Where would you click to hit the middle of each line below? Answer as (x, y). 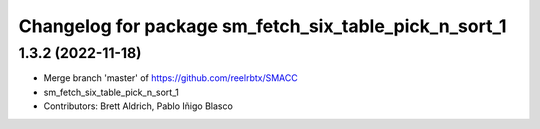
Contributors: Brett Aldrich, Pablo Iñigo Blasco (138, 106)
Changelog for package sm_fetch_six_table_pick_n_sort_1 (262, 26)
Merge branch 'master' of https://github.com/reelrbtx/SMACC (171, 78)
